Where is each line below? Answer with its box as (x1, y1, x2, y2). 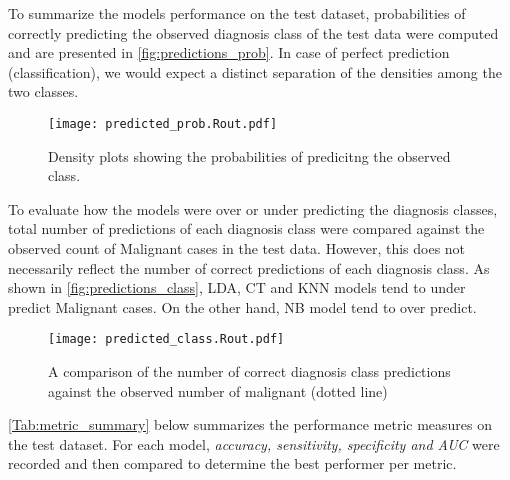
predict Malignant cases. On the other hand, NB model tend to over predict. (8, 296, 477, 317)
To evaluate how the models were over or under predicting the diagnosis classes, (8, 198, 498, 219)
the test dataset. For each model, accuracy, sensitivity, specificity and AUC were (8, 433, 500, 454)
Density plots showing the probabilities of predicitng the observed (48, 145, 451, 166)
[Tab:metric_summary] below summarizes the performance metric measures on (8, 414, 493, 435)
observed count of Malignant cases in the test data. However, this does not (8, 238, 466, 258)
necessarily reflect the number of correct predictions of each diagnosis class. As (8, 257, 490, 278)
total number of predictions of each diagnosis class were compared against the (8, 218, 485, 239)
